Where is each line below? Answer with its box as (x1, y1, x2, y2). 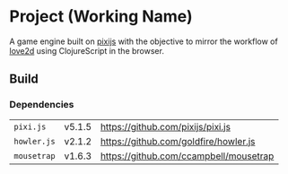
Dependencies (9, 99, 74, 111)
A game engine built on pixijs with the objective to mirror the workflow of (9, 36, 278, 47)
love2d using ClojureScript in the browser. (9, 45, 164, 56)
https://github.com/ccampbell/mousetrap (100, 150, 275, 162)
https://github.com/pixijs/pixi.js (100, 120, 231, 133)
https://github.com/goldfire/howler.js (100, 135, 256, 147)
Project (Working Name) (9, 6, 193, 27)
